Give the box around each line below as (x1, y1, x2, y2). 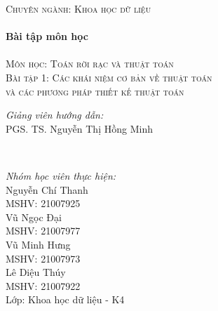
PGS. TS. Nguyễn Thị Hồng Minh (6, 121, 153, 135)
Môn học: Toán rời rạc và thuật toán (6, 56, 174, 71)
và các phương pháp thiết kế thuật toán (6, 84, 184, 98)
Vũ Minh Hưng (6, 237, 71, 251)
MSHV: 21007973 (6, 251, 81, 265)
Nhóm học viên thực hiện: (6, 168, 116, 183)
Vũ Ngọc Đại (6, 209, 62, 224)
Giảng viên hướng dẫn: (6, 107, 104, 122)
